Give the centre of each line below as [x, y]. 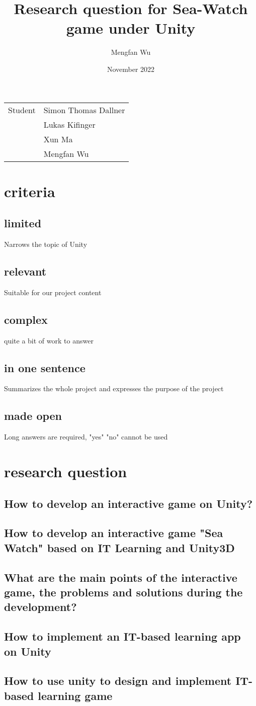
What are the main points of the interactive [121, 577]
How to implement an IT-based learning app [122, 636]
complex [26, 319]
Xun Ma [58, 139]
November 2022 [131, 69]
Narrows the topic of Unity [46, 244]
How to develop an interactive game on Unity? [129, 503]
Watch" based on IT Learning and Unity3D [119, 547]
